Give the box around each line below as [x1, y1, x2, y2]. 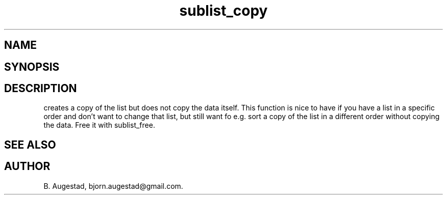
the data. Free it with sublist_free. [43, 121, 155, 130]
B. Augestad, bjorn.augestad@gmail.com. [43, 181, 183, 190]
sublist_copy [179, 2, 268, 19]
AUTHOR [4, 160, 51, 173]
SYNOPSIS [4, 60, 60, 73]
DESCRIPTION [4, 82, 77, 95]
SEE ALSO [4, 138, 56, 151]
